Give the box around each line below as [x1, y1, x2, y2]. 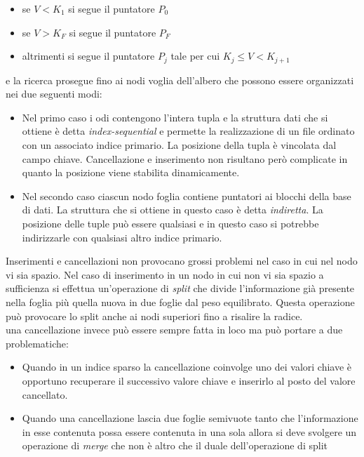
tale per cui [170, 48, 220, 63]
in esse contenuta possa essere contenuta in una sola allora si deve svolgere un [22, 424, 357, 439]
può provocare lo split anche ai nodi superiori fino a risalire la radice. [6, 308, 303, 323]
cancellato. [22, 387, 68, 402]
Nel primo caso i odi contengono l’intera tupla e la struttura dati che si [22, 110, 328, 124]
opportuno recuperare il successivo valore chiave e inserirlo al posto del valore [22, 373, 356, 388]
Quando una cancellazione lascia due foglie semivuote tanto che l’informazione [22, 411, 358, 425]
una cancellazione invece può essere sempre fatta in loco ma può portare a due [6, 322, 343, 337]
